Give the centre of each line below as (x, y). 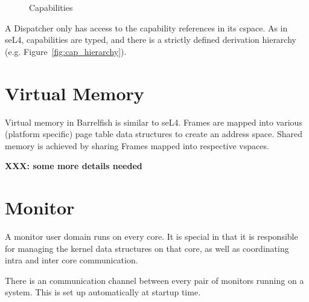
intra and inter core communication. (72, 260)
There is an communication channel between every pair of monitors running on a (154, 280)
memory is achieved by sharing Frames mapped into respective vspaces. (137, 145)
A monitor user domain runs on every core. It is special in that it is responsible (151, 236)
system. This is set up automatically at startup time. (103, 292)
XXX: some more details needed (74, 166)
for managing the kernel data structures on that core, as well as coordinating (147, 248)
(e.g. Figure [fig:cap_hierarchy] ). (66, 51)
